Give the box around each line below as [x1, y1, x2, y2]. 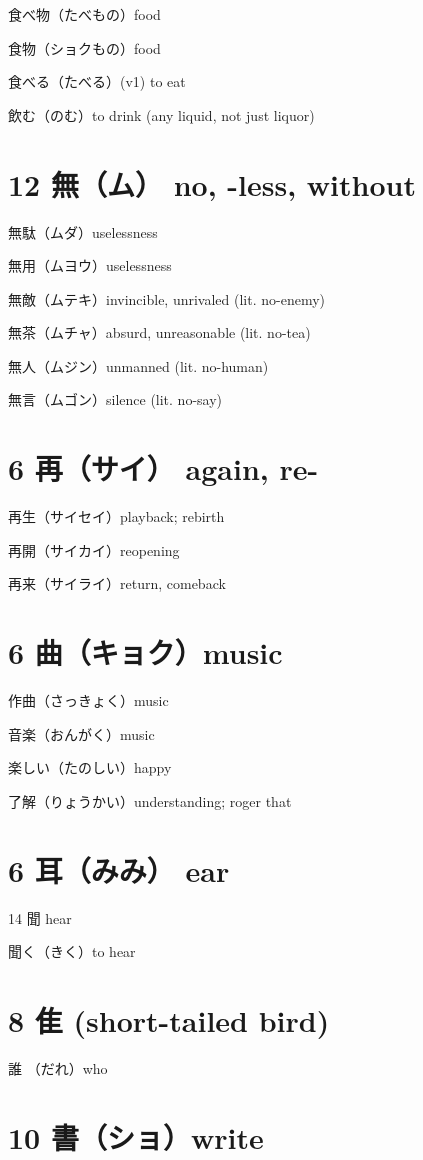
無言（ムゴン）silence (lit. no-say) [8, 389, 223, 410]
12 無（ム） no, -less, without [8, 163, 416, 204]
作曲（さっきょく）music [8, 690, 169, 711]
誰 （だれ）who [8, 1057, 108, 1078]
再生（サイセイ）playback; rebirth [8, 506, 225, 527]
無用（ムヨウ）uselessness [8, 255, 172, 276]
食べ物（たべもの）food [8, 4, 161, 24]
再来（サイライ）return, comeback [8, 573, 226, 594]
